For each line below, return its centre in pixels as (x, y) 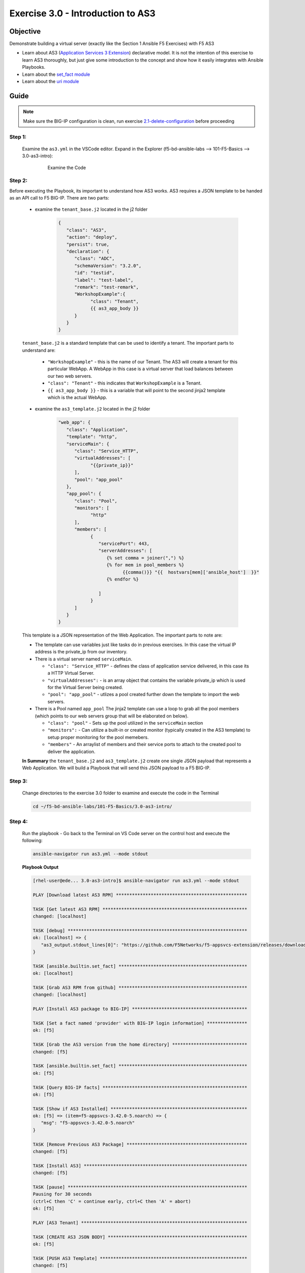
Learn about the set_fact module (56, 74)
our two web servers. (70, 376)
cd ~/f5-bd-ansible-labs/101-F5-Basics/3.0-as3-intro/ (102, 807)
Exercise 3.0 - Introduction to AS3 (83, 13)
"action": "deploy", (92, 237)
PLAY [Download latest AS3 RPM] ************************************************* (140, 895)
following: (32, 841)
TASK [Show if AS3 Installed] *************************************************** (140, 1109)
